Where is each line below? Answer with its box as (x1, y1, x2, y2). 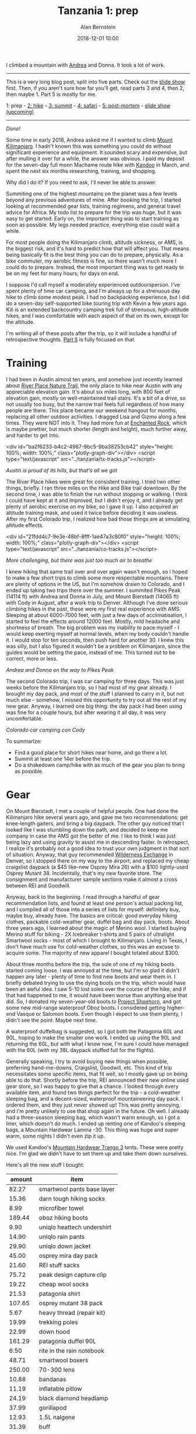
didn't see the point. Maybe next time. (6, 1016, 97, 1023)
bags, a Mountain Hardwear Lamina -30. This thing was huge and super (6, 1126, 179, 1133)
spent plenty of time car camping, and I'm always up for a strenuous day (6, 287, 181, 294)
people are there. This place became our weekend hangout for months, (6, 406, 177, 413)
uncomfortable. (6, 715, 43, 722)
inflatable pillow (38, 1384, 82, 1392)
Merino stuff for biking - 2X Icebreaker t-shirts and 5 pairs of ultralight (6, 930, 175, 937)
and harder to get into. (6, 432, 60, 439)
